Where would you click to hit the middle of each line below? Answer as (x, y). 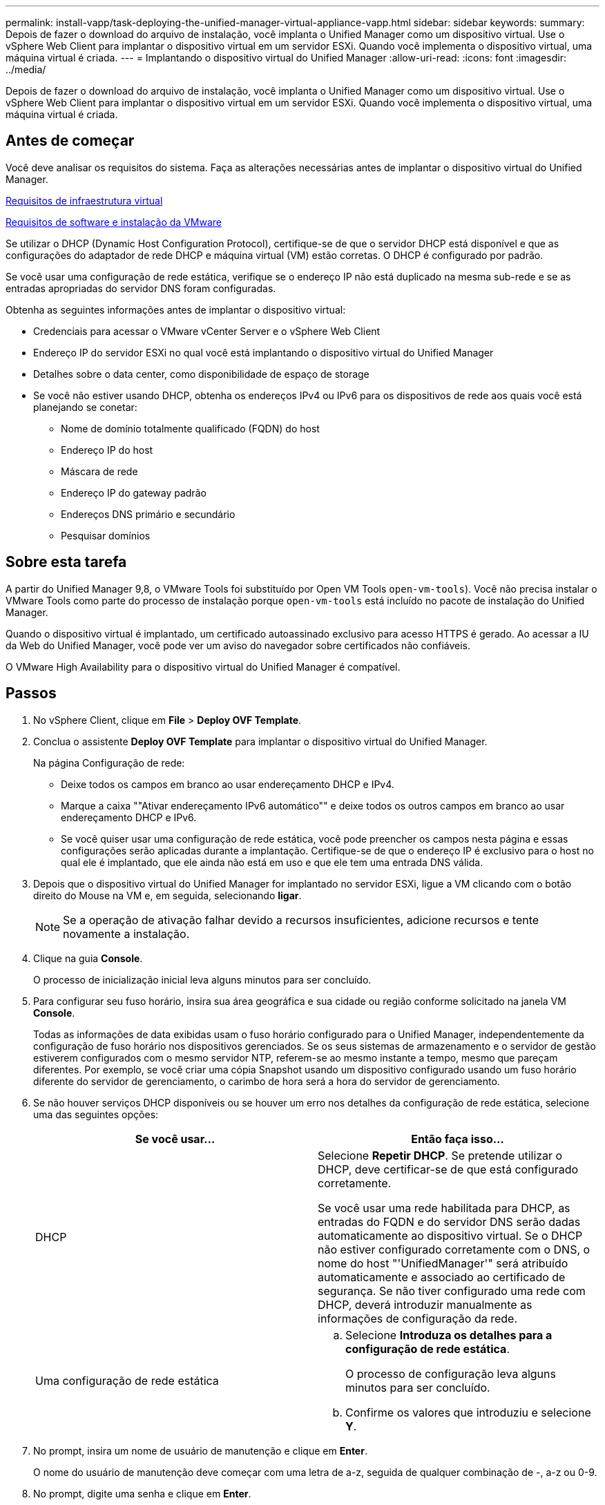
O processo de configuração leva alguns (451, 1373)
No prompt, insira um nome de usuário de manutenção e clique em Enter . (200, 1450)
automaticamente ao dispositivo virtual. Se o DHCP (450, 1235)
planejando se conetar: (85, 407)
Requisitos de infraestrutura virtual (84, 200)
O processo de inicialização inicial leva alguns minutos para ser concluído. (202, 979)
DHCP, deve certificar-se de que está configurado (448, 1169)
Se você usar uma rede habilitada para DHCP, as (444, 1208)
